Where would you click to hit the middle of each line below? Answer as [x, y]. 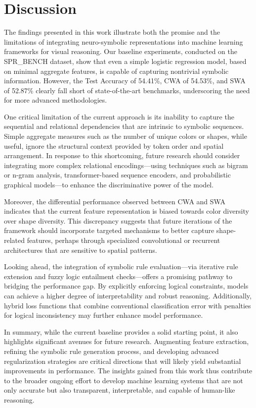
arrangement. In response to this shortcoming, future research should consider [122, 155]
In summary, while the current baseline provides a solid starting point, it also [121, 331]
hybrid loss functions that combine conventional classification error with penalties [128, 305]
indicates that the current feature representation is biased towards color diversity [127, 211]
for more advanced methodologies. [56, 100]
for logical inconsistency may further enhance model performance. [104, 315]
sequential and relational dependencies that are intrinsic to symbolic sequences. [124, 126]
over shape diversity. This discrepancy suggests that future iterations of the [118, 220]
